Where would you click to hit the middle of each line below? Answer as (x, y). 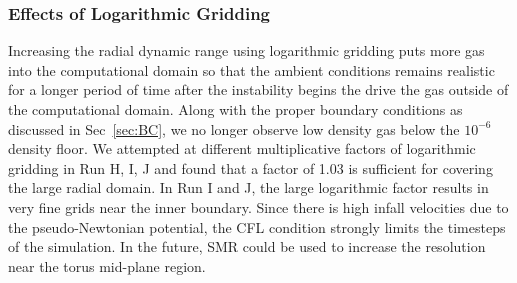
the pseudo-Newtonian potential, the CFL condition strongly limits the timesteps (257, 226)
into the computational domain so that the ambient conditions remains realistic (251, 69)
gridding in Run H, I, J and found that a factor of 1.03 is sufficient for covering (250, 167)
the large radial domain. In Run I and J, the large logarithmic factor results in (248, 187)
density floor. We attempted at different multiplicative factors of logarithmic (242, 148)
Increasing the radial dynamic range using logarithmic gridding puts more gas (246, 50)
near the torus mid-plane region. (107, 265)
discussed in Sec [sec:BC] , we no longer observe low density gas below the (234, 128)
